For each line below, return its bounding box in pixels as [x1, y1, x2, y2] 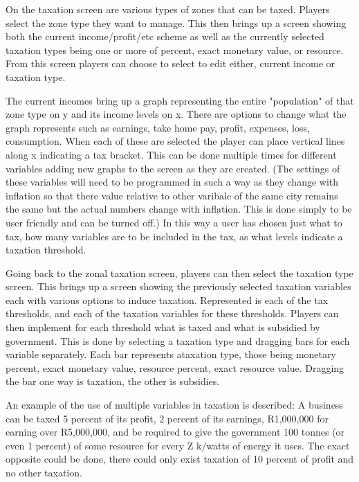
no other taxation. [6, 465, 82, 479]
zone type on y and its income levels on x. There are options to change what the [6, 107, 347, 121]
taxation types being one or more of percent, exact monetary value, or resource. [6, 42, 344, 57]
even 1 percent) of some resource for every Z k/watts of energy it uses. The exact [6, 438, 350, 452]
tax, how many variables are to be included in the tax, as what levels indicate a [6, 229, 343, 243]
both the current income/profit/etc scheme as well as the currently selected [6, 29, 324, 44]
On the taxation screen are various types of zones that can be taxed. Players [6, 2, 330, 16]
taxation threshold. [6, 242, 86, 257]
